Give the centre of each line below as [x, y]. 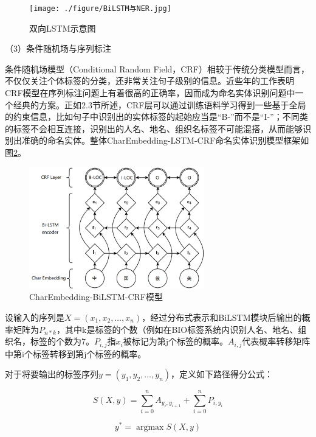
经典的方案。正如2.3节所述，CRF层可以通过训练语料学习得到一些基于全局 [160, 104]
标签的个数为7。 [62, 341]
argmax [150, 428]
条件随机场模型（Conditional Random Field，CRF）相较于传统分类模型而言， [157, 68]
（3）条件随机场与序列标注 [58, 48]
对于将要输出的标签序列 [52, 374]
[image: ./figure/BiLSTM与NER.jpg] [100, 9]
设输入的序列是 [35, 317]
